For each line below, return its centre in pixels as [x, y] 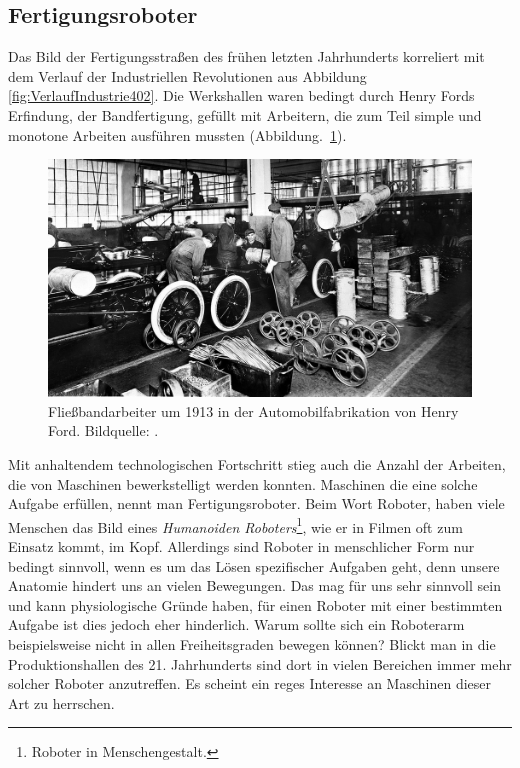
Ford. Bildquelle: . [103, 430]
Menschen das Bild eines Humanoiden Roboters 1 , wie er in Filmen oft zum [235, 525]
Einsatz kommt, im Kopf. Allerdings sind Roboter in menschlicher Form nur [241, 546]
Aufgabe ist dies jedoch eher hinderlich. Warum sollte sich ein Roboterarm [236, 624]
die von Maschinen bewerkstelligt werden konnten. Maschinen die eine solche [243, 483]
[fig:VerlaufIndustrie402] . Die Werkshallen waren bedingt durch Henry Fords [241, 95]
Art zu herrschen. [61, 702]
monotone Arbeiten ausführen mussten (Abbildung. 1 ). [177, 134]
